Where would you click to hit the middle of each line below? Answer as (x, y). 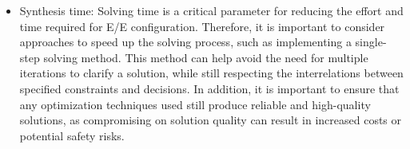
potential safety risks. (72, 135)
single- (371, 42)
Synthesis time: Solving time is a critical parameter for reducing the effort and (211, 10)
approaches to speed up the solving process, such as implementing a (185, 42)
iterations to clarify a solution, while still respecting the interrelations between (211, 73)
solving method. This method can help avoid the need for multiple (206, 57)
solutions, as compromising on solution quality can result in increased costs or (211, 120)
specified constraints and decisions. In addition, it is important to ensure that (209, 88)
